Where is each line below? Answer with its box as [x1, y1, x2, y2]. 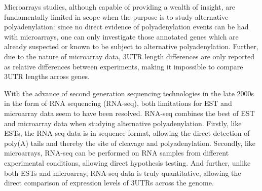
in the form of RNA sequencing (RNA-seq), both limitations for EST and [4, 98, 232, 108]
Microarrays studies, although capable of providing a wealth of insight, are [4, 2, 235, 12]
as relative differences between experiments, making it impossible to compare [4, 61, 243, 71]
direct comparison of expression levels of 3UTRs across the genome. [4, 177, 214, 188]
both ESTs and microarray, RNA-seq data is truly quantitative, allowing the [4, 167, 241, 178]
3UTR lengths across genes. [4, 71, 90, 82]
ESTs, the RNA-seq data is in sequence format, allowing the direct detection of [4, 128, 250, 138]
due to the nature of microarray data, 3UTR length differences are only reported [4, 51, 255, 61]
